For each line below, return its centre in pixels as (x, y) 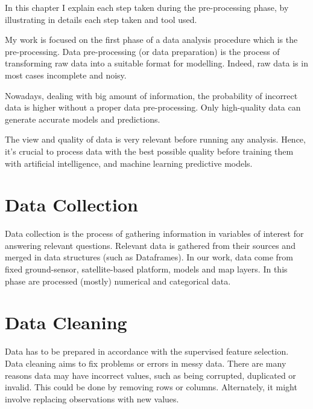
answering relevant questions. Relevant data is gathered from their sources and (150, 245)
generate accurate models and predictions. (83, 119)
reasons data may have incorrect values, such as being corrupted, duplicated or (150, 375)
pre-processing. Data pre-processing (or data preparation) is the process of (142, 51)
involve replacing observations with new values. (92, 398)
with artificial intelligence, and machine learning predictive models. (129, 163)
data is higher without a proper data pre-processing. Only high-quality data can (153, 107)
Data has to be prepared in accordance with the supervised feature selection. (147, 351)
